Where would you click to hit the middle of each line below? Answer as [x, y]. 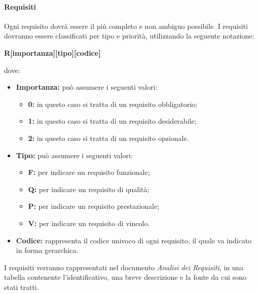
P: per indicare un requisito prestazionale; [94, 206]
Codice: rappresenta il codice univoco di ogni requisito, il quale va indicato [134, 240]
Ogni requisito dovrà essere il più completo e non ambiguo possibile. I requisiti [126, 26]
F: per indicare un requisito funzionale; [89, 172]
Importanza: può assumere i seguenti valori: [87, 87]
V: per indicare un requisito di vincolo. [89, 223]
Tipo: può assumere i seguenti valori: [74, 155]
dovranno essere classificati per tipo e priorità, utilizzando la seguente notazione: [129, 36]
